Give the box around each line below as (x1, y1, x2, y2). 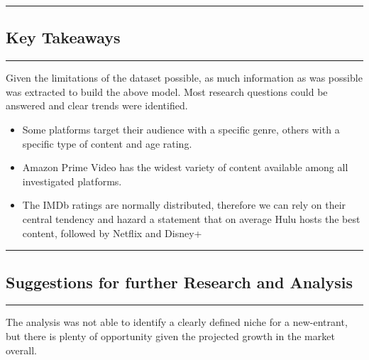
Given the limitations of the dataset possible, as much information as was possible (6, 70, 363, 85)
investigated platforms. (22, 173, 122, 188)
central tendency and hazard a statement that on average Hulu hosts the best (22, 211, 360, 226)
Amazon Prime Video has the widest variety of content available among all (22, 160, 348, 175)
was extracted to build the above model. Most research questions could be (6, 84, 328, 99)
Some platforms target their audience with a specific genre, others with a (22, 121, 340, 136)
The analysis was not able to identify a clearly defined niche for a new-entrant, (6, 315, 348, 329)
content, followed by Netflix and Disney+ (22, 225, 202, 240)
